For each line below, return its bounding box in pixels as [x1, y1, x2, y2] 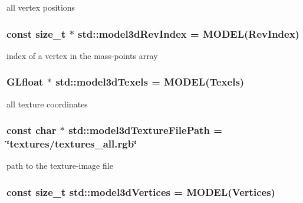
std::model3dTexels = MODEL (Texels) [55, 74, 245, 89]
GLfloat [6, 74, 44, 89]
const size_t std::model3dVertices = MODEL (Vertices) [6, 184, 275, 199]
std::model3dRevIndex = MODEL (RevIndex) [78, 26, 299, 41]
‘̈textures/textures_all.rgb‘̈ [6, 136, 137, 151]
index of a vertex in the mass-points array [6, 49, 158, 61]
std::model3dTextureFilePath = [68, 123, 222, 137]
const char [6, 123, 57, 137]
